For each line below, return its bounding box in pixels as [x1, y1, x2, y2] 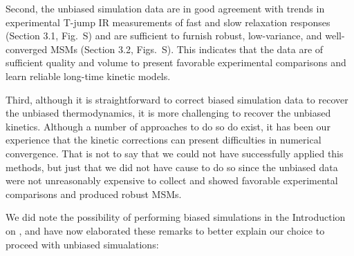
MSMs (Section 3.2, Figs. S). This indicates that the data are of [50, 41, 324, 56]
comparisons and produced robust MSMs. [6, 186, 182, 201]
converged [6, 41, 48, 56]
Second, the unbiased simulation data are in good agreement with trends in [6, 1, 325, 15]
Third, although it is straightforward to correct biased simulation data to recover [6, 92, 348, 106]
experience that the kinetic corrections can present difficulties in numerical [6, 132, 322, 147]
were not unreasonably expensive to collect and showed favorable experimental [6, 173, 338, 188]
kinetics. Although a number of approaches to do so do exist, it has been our [6, 119, 330, 133]
